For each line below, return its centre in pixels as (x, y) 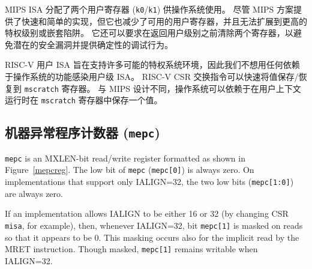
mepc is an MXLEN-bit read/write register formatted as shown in (125, 158)
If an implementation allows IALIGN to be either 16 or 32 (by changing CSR (147, 213)
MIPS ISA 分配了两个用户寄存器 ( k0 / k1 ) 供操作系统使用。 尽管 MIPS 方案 (149, 9)
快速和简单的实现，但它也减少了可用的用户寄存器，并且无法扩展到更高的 (164, 21)
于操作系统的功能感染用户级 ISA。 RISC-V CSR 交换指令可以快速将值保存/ (152, 77)
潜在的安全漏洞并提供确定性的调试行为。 (93, 44)
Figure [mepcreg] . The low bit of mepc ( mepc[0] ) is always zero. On (130, 170)
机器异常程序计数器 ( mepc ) (82, 132)
